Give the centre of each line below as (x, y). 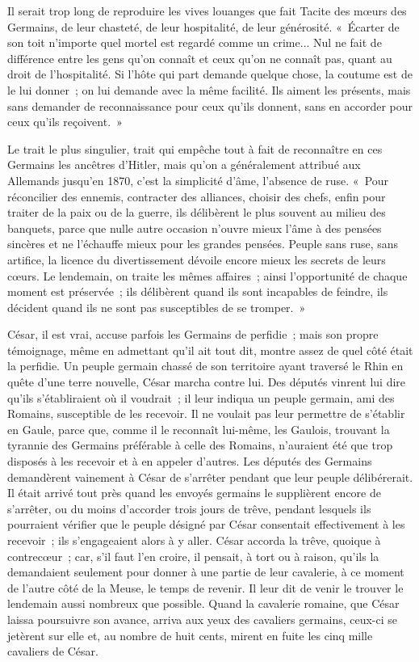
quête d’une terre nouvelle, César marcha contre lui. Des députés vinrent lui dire (207, 382)
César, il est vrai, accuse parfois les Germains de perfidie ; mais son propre (193, 334)
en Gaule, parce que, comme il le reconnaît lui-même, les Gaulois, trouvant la (199, 429)
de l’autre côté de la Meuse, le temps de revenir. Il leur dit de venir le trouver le (205, 587)
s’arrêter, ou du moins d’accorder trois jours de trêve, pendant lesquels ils (189, 508)
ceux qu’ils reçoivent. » (65, 122)
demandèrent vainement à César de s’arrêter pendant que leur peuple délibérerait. (210, 476)
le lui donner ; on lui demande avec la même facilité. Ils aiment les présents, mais (209, 89)
